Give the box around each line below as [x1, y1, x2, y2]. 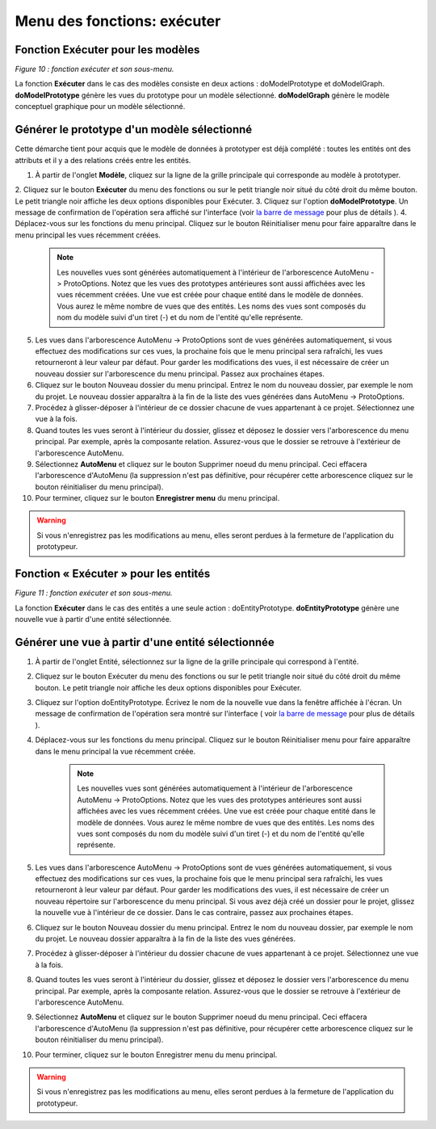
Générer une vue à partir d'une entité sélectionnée [15, 635, 275, 649]
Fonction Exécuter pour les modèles [15, 43, 200, 57]
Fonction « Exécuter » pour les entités [15, 567, 211, 581]
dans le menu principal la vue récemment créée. [35, 746, 196, 756]
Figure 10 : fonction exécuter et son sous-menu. [15, 65, 174, 74]
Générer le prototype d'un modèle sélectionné [15, 123, 253, 136]
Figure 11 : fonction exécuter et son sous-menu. [15, 588, 173, 598]
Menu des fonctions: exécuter [15, 12, 221, 30]
